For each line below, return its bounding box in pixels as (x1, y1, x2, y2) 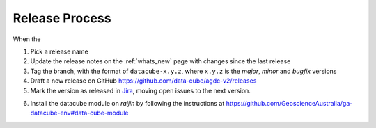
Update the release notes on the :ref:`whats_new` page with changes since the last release (30, 57, 291, 65)
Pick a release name (30, 47, 88, 56)
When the (13, 35, 41, 43)
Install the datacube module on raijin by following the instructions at (30, 99, 225, 107)
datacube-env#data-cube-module (30, 109, 129, 118)
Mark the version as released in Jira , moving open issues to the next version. (30, 86, 251, 95)
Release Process (13, 10, 111, 26)
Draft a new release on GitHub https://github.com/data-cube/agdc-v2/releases (30, 77, 257, 85)
